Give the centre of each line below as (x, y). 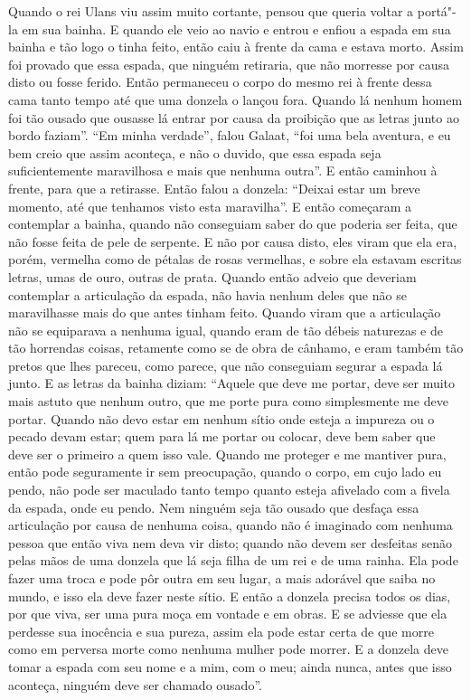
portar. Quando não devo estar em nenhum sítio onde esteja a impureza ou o (221, 418)
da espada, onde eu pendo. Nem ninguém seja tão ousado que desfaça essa (214, 507)
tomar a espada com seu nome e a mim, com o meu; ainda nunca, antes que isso (230, 666)
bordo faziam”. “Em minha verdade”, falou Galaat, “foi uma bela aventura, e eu (230, 135)
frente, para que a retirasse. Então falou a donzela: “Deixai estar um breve (214, 188)
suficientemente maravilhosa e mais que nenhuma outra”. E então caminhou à (223, 170)
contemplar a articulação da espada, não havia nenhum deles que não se (207, 294)
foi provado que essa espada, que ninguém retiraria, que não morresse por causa (229, 64)
